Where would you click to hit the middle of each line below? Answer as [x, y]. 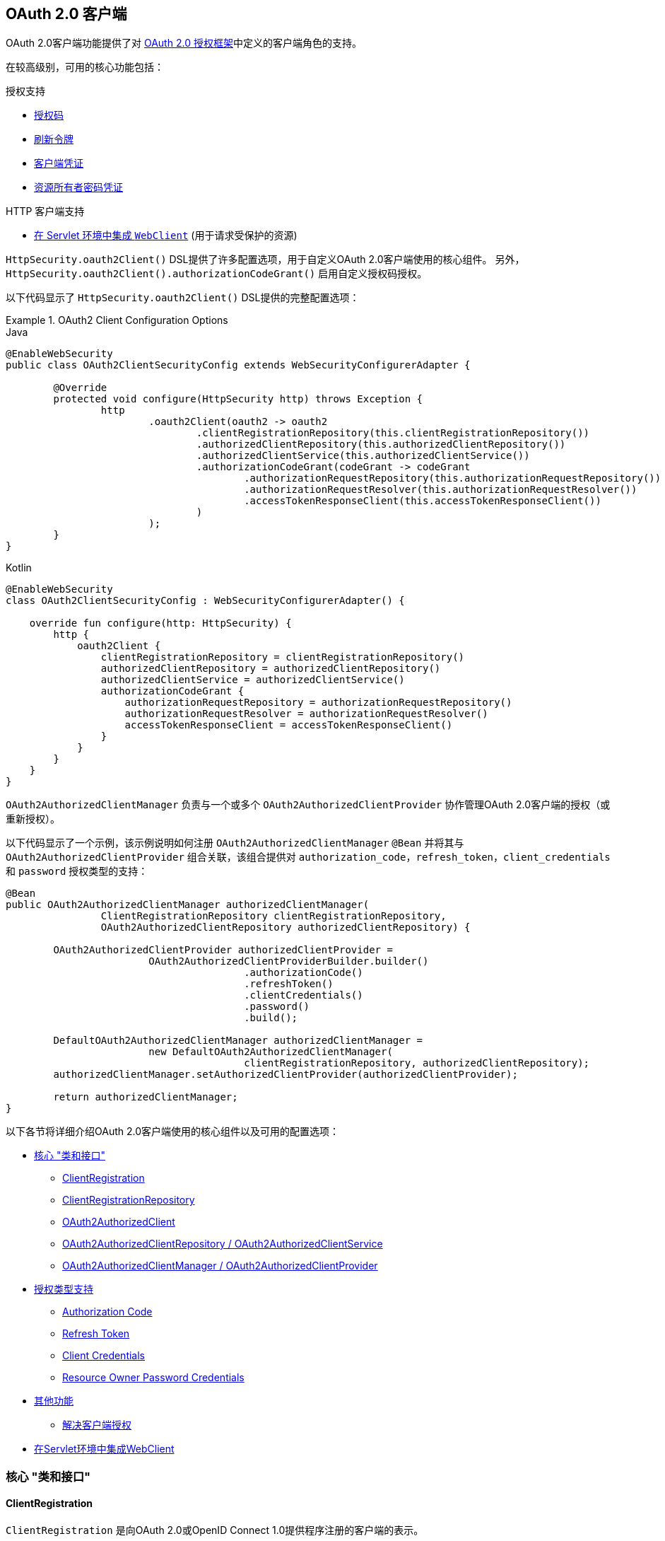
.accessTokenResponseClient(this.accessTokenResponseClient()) [423, 501]
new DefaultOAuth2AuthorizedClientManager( [271, 1052]
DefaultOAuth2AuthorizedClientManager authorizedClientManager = [238, 1041]
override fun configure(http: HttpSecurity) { [160, 623]
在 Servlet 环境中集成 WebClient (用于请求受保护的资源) [166, 235]
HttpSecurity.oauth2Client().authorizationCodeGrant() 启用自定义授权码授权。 [217, 274]
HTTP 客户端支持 [45, 211]
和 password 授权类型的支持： [77, 871]
